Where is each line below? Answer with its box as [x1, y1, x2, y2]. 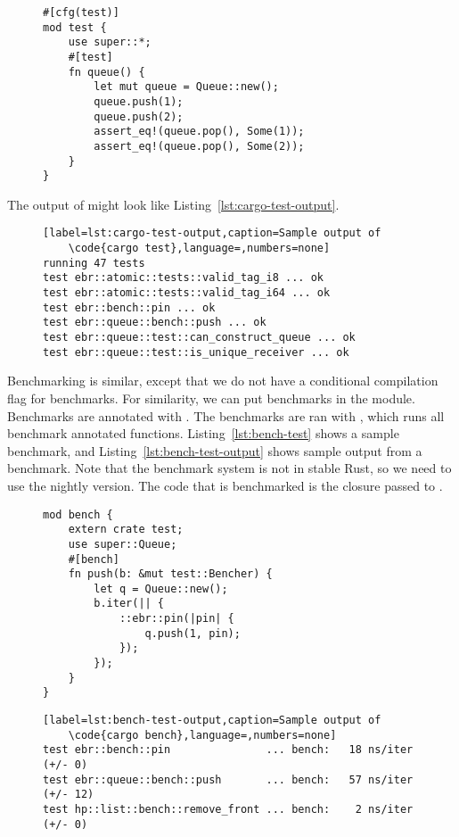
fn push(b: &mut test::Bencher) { [68, 568, 273, 581]
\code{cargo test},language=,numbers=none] [68, 242, 331, 255]
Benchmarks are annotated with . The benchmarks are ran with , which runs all [7, 406, 445, 425]
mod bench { [43, 508, 113, 521]
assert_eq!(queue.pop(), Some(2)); [94, 139, 305, 153]
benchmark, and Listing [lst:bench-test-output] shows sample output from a [7, 441, 422, 460]
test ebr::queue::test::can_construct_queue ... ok [43, 331, 356, 344]
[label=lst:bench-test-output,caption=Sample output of [43, 714, 381, 727]
